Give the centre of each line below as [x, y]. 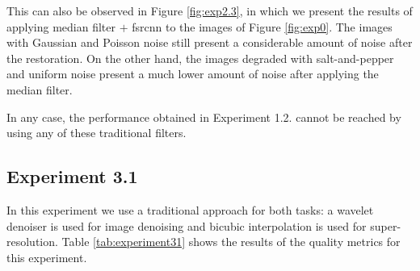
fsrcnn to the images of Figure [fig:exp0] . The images [262, 26]
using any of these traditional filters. [97, 133]
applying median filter [61, 26]
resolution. [32, 242]
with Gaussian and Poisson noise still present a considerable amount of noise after [210, 42]
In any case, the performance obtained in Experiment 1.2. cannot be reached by [204, 117]
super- [386, 225]
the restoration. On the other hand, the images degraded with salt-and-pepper [200, 58]
